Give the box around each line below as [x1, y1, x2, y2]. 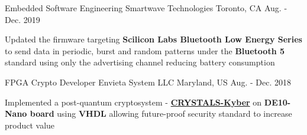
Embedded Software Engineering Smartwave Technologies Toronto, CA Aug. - [5, 2, 287, 14]
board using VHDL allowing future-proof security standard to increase [30, 107, 292, 120]
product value [5, 118, 55, 131]
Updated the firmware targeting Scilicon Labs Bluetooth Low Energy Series [5, 33, 302, 45]
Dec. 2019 [5, 13, 40, 25]
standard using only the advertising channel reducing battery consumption [5, 56, 275, 68]
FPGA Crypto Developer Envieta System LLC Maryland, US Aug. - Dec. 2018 [5, 75, 291, 88]
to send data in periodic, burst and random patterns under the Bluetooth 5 [5, 44, 285, 57]
